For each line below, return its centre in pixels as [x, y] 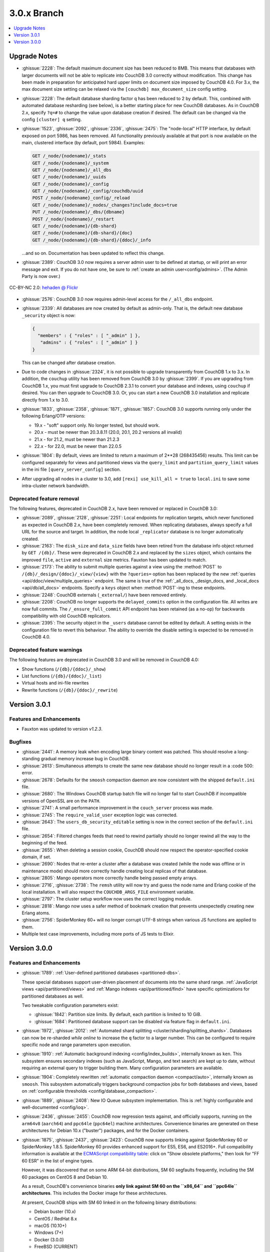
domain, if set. [36, 857]
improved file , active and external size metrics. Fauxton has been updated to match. [114, 560]
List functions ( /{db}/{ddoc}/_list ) [62, 676]
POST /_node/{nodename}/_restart [73, 219]
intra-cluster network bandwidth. [56, 485]
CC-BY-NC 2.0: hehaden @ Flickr [44, 287]
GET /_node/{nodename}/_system [71, 163]
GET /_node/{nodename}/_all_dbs [72, 170]
